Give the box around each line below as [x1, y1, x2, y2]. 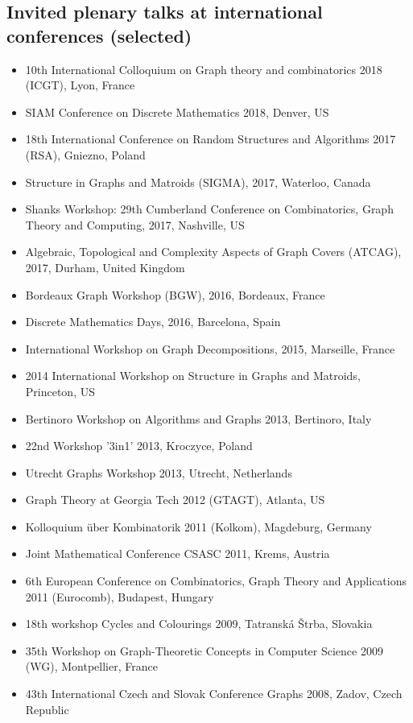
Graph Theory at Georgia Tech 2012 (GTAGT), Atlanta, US [25, 491, 325, 508]
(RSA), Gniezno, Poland [25, 146, 146, 163]
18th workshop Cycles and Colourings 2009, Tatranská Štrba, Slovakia [25, 615, 373, 632]
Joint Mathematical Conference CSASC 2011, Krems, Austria [25, 545, 330, 562]
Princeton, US [25, 382, 95, 399]
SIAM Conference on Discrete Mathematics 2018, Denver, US [25, 103, 329, 120]
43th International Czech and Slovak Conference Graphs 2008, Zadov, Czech [25, 685, 403, 702]
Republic [25, 700, 69, 717]
